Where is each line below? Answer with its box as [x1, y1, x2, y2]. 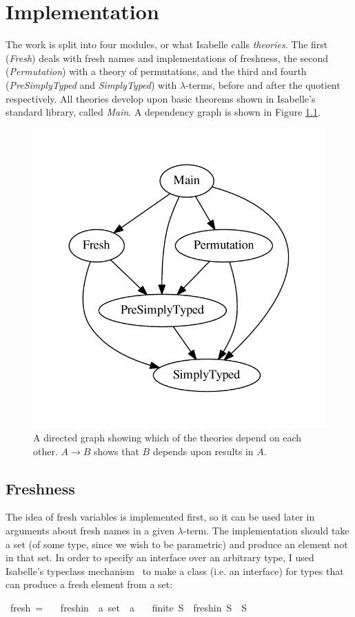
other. [33, 443, 58, 458]
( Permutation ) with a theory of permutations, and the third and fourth [6, 64, 307, 79]
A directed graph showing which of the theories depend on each [33, 430, 302, 444]
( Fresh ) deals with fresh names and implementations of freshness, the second [6, 50, 329, 65]
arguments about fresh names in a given [6, 523, 174, 537]
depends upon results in [152, 443, 254, 458]
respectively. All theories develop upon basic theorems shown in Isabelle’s [6, 91, 316, 105]
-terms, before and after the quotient [185, 77, 341, 92]
